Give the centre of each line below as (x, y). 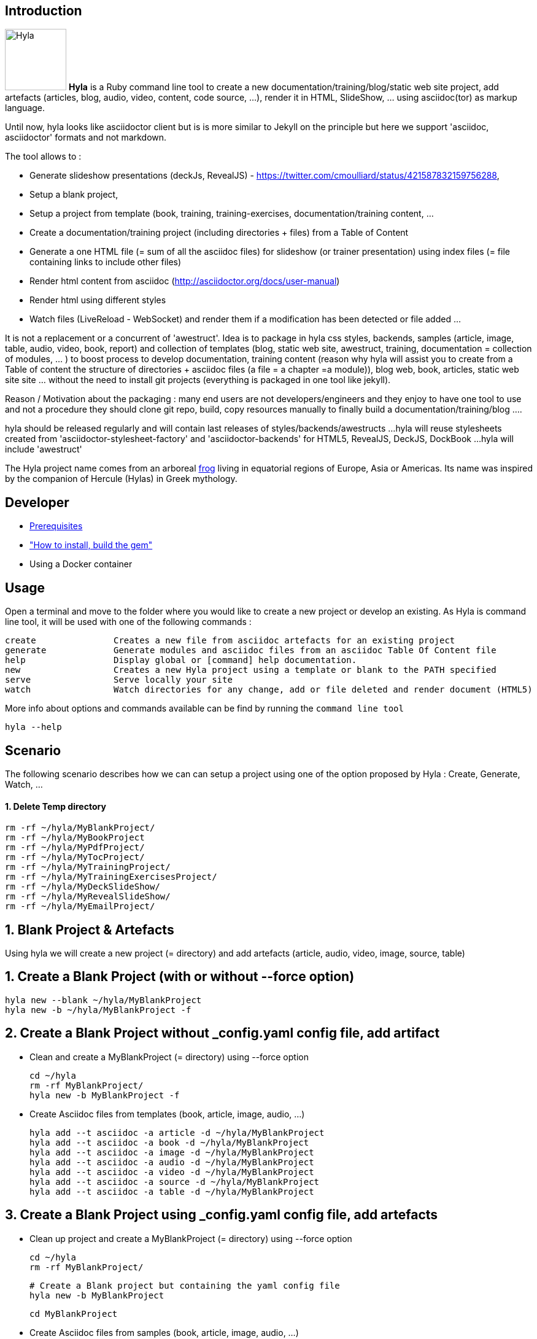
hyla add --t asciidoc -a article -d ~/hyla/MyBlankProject (177, 1132)
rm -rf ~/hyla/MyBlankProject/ (80, 828)
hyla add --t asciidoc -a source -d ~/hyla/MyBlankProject (175, 1182)
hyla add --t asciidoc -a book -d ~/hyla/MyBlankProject (169, 1142)
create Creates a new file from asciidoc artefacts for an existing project (230, 641)
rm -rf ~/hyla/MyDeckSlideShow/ (83, 887)
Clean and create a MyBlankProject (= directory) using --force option (169, 1057)
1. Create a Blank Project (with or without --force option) (180, 977)
